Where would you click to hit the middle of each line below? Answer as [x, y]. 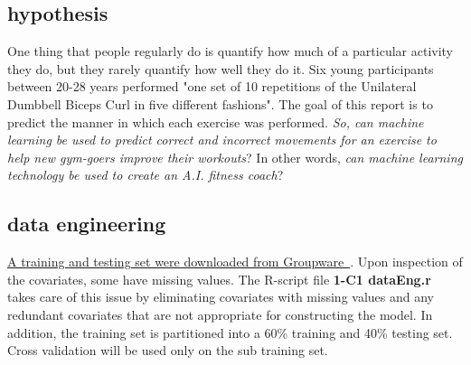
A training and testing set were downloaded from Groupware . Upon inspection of [235, 262]
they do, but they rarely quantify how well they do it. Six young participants [221, 68]
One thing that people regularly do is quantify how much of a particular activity [231, 51]
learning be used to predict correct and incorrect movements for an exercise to [222, 140]
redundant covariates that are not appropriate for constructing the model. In [220, 314]
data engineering [87, 224]
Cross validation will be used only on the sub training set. [168, 350]
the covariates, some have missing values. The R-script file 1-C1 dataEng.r [219, 279]
